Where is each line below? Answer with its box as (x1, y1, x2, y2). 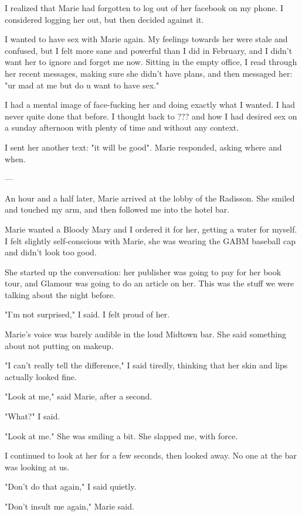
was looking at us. (5, 460, 70, 473)
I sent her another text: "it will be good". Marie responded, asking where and (5, 141, 282, 153)
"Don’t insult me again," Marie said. (5, 500, 134, 512)
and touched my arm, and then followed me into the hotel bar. (5, 203, 230, 216)
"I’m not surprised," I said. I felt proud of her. (5, 308, 170, 320)
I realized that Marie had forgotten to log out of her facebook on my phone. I (5, 2, 284, 13)
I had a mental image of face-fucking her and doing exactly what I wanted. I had (5, 98, 296, 111)
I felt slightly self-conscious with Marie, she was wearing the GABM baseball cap (5, 234, 296, 247)
